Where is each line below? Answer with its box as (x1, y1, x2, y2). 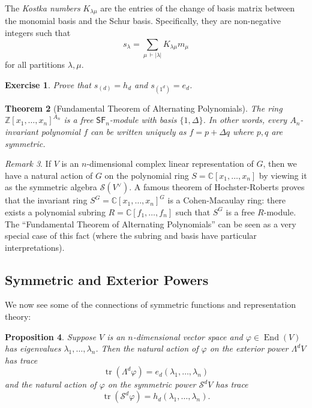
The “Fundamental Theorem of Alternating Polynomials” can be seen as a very (5, 217, 296, 230)
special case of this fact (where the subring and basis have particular (5, 229, 257, 242)
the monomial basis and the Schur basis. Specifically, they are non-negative (5, 14, 281, 27)
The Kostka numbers (5, 2, 80, 14)
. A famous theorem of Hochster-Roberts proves (129, 181, 305, 193)
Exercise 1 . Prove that (5, 78, 91, 91)
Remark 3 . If (5, 157, 51, 170)
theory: (5, 310, 31, 323)
